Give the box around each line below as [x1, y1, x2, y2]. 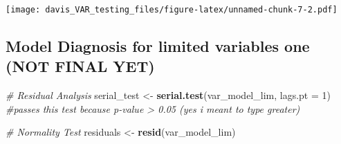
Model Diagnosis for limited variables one [6, 35, 310, 57]
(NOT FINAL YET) [6, 55, 155, 77]
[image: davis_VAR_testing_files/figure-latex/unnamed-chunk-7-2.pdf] [6, 5, 338, 15]
